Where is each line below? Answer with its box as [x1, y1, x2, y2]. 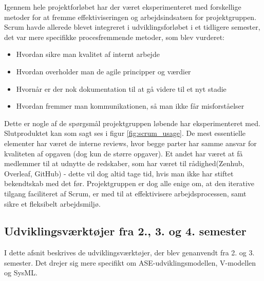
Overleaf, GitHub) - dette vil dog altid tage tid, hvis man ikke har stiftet [4, 168, 234, 178]
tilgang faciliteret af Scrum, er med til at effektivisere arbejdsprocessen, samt [4, 188, 247, 198]
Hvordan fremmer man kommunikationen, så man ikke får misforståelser [16, 101, 244, 111]
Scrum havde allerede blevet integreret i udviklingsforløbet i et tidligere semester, [4, 22, 260, 32]
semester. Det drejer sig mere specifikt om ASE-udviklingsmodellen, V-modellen [4, 257, 256, 268]
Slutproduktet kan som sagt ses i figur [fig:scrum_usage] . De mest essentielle [4, 128, 246, 138]
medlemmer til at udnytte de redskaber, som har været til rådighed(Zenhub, [4, 158, 244, 169]
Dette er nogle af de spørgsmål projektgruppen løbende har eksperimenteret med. [4, 117, 260, 128]
